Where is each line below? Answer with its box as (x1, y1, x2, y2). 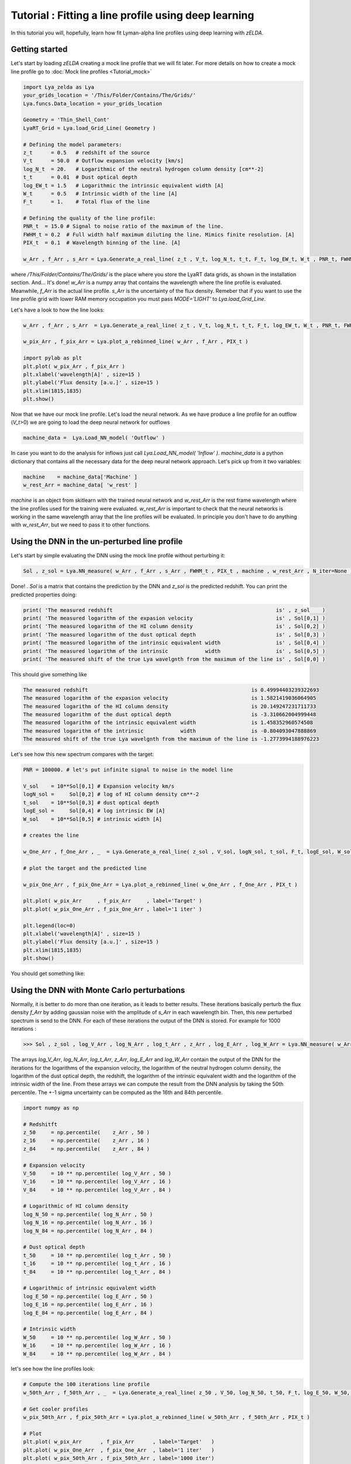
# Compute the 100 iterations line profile (23, 1381, 150, 1388)
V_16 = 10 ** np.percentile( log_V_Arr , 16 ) (23, 1178, 172, 1185)
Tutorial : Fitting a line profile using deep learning (11, 9, 254, 22)
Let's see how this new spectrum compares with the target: (11, 751, 154, 758)
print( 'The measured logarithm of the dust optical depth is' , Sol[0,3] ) (23, 631, 326, 638)
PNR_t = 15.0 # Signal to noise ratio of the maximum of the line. (23, 223, 224, 230)
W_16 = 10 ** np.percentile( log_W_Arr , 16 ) (23, 1342, 172, 1349)
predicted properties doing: (11, 591, 77, 598)
